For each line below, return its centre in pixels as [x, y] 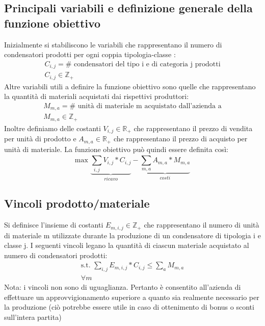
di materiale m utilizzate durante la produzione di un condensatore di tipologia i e [132, 235]
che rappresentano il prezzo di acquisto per [180, 139]
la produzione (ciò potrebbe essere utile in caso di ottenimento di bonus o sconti [129, 307]
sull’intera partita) [33, 317]
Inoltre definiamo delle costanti [52, 128]
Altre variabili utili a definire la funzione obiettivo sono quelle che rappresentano [130, 86]
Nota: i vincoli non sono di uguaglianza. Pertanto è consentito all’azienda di [123, 287]
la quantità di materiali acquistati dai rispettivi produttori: [97, 96]
